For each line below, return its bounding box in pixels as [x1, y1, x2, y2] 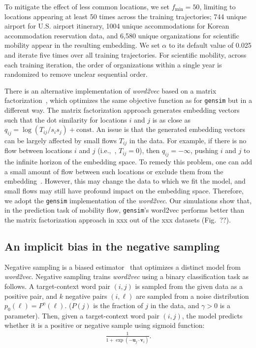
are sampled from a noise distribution [136, 290, 249, 301]
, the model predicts [182, 310, 243, 320]
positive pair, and [4, 290, 58, 301]
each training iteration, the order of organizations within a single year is [4, 59, 222, 69]
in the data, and [150, 300, 199, 311]
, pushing [191, 145, 219, 156]
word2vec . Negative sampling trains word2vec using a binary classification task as [4, 271, 249, 282]
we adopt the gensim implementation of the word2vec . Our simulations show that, [4, 195, 252, 205]
